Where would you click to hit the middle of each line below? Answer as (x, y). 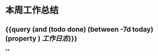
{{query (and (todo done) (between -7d (68, 29)
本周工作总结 (32, 10)
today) (143, 29)
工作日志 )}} (60, 38)
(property (21, 38)
